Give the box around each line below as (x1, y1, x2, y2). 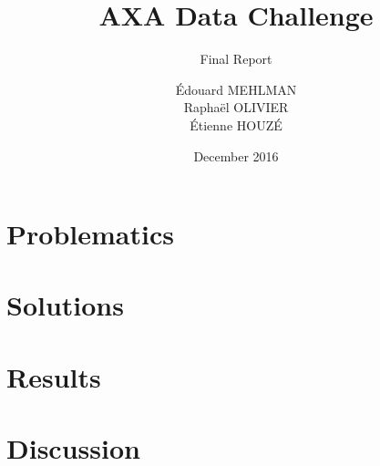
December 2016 (193, 146, 279, 165)
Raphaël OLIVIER (183, 98, 289, 117)
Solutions (6, 286, 124, 324)
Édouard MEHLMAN (175, 79, 297, 98)
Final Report (200, 49, 272, 68)
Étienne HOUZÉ (190, 115, 282, 134)
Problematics (6, 215, 174, 253)
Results (6, 357, 101, 395)
